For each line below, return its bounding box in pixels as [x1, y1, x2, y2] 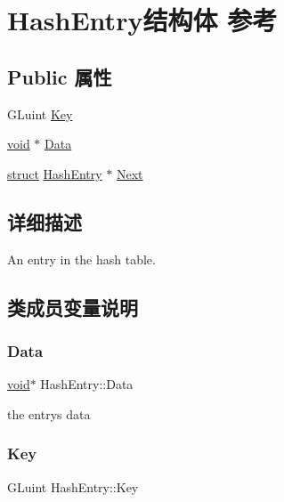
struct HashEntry [7, 164, 102, 182]
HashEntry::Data [40, 375, 134, 393]
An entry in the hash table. [7, 249, 156, 268]
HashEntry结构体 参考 [7, 2, 278, 38]
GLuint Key [7, 104, 73, 123]
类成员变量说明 [7, 293, 138, 320]
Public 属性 [7, 62, 112, 90]
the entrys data [7, 404, 91, 423]
